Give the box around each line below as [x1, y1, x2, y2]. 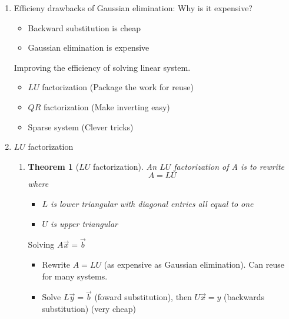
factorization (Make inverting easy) [43, 100, 170, 113]
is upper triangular [50, 217, 118, 229]
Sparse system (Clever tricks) [28, 120, 134, 133]
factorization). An [92, 160, 157, 172]
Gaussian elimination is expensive [28, 41, 150, 54]
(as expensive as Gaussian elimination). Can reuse [104, 258, 284, 270]
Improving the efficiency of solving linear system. [14, 61, 191, 73]
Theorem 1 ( [28, 160, 79, 172]
